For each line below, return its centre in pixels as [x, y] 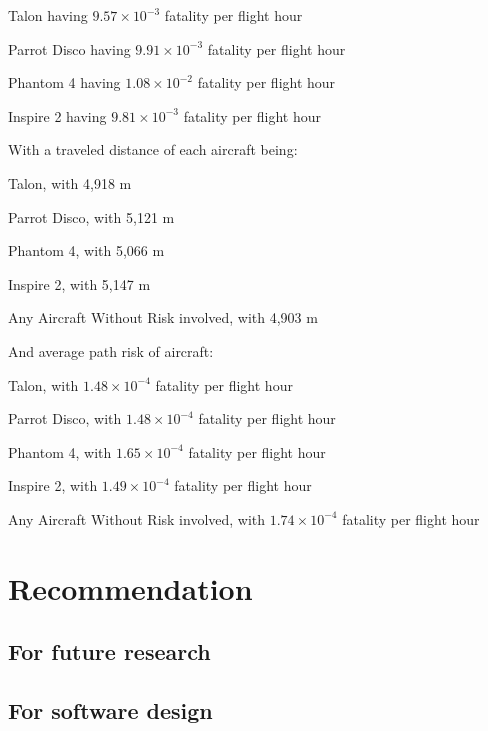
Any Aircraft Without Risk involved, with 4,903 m [163, 317]
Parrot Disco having [69, 48]
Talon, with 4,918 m [70, 182]
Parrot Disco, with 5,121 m [91, 216]
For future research [109, 651]
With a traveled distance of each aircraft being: [153, 149]
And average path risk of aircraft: [111, 350]
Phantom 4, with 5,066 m [86, 250]
